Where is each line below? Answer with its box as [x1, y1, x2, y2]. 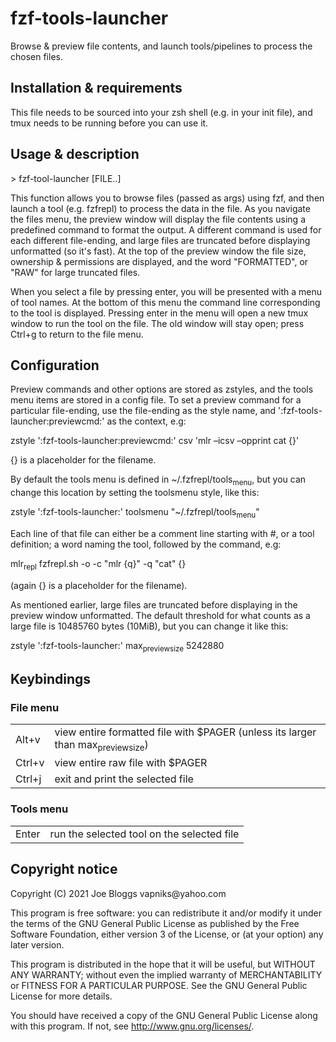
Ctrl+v [15, 756, 45, 770]
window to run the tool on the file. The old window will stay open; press [10, 317, 305, 329]
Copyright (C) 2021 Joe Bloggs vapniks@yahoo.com [10, 887, 227, 899]
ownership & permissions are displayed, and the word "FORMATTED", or [10, 255, 309, 267]
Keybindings [10, 670, 92, 687]
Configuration [10, 357, 100, 374]
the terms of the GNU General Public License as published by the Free [10, 917, 300, 929]
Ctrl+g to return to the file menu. [10, 328, 144, 340]
